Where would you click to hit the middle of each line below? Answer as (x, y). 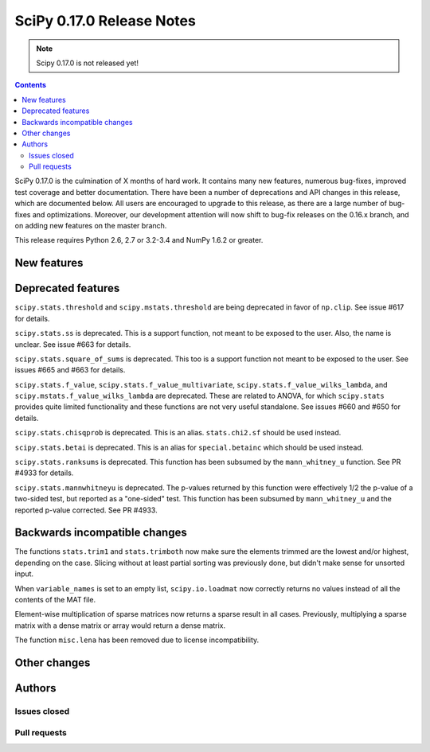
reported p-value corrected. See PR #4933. (86, 510)
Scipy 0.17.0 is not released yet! (88, 63)
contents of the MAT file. (55, 600)
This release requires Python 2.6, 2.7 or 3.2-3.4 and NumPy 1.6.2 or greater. (139, 240)
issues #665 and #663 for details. (70, 370)
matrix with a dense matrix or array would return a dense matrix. (120, 625)
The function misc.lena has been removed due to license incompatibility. (137, 640)
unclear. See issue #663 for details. (73, 344)
